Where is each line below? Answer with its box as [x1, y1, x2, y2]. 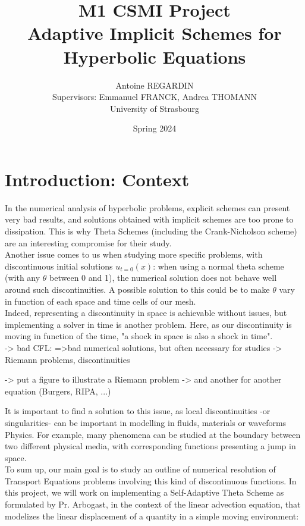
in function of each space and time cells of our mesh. [5, 295, 196, 307]
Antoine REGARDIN [115, 79, 194, 91]
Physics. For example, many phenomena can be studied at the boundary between [5, 428, 301, 440]
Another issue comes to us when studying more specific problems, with [5, 248, 263, 261]
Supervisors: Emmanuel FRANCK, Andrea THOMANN [52, 90, 257, 103]
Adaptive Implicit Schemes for [27, 21, 282, 45]
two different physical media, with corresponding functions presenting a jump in [5, 440, 296, 452]
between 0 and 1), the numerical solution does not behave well [49, 271, 277, 284]
